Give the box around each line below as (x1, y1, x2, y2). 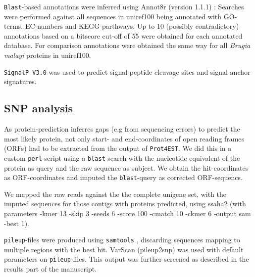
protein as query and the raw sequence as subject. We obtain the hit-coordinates (4, 162, 249, 173)
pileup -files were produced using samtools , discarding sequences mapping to (4, 234, 240, 245)
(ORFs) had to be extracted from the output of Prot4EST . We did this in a (4, 143, 232, 153)
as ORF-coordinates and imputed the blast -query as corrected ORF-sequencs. (4, 172, 243, 183)
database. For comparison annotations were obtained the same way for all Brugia (4, 40, 251, 50)
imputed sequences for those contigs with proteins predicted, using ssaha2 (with (4, 198, 246, 209)
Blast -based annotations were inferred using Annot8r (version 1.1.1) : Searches (4, 1, 244, 11)
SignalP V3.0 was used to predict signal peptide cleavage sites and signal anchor (4, 66, 251, 77)
